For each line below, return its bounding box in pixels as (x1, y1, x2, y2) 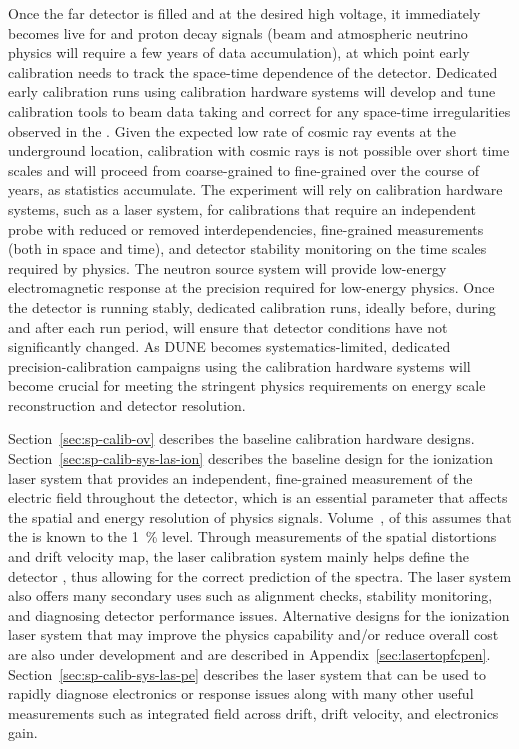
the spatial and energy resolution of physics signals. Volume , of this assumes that (8, 506, 512, 527)
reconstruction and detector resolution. (8, 394, 246, 415)
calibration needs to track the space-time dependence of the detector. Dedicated (8, 61, 498, 82)
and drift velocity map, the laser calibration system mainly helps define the (8, 546, 469, 567)
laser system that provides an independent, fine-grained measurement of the (8, 467, 473, 488)
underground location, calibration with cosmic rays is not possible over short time (8, 140, 510, 161)
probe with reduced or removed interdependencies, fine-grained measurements (8, 218, 484, 239)
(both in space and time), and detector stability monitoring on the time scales (8, 238, 487, 259)
